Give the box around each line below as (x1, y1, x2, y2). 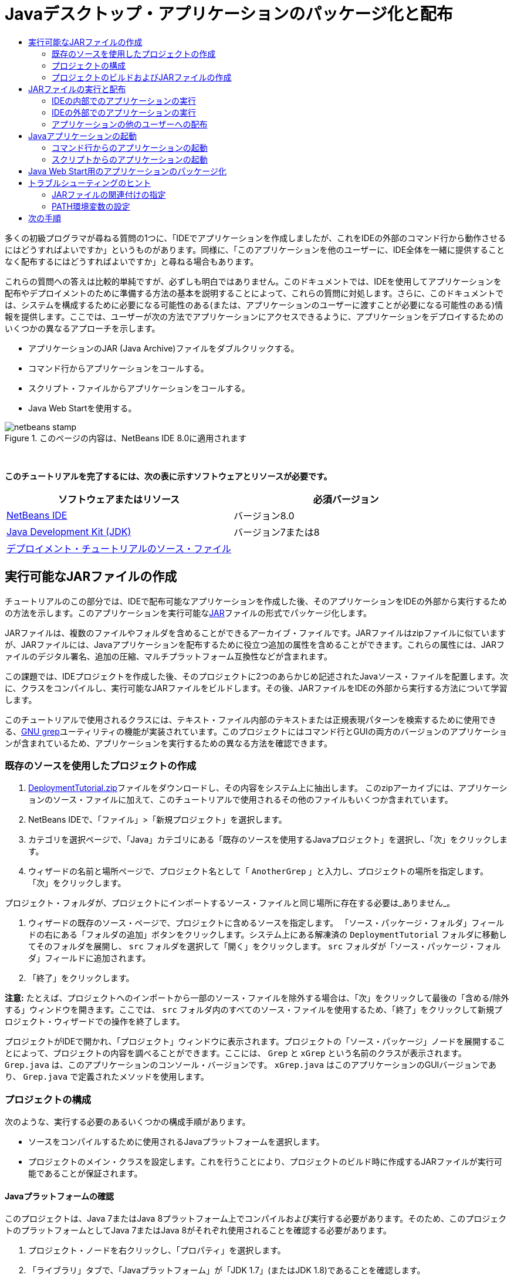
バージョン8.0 (234, 509, 295, 522)
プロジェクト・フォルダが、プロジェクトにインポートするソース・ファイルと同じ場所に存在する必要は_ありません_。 (5, 898, 455, 908)
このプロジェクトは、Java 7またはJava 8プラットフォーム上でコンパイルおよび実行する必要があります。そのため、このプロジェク (5, 1213, 507, 1224)
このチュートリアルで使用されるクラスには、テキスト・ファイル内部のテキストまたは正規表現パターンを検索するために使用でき (5, 714, 497, 725)
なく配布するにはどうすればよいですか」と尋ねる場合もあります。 (5, 256, 259, 266)
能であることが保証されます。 (28, 1168, 143, 1179)
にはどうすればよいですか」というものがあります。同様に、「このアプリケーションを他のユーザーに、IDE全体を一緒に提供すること (5, 244, 505, 255)
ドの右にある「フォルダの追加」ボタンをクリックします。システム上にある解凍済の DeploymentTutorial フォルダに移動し (28, 929, 507, 940)
